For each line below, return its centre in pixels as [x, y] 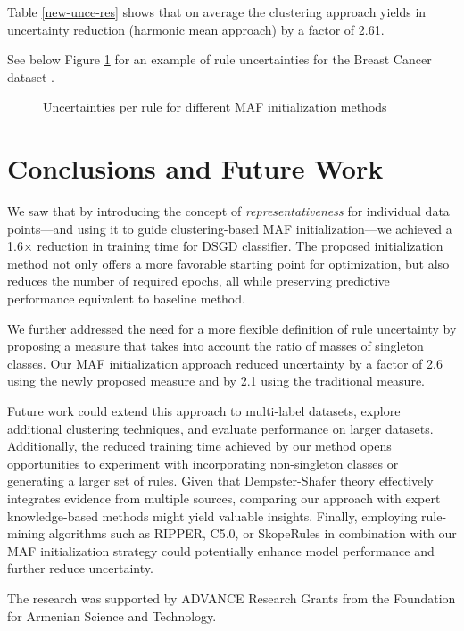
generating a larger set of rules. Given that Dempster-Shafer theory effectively [220, 481]
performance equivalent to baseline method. [126, 299]
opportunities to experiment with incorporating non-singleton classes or [203, 463]
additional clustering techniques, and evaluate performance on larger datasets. [220, 428]
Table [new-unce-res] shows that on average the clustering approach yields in [217, 12]
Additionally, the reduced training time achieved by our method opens [199, 446]
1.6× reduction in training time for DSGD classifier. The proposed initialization [225, 246]
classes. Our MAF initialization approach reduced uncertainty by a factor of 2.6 [225, 363]
